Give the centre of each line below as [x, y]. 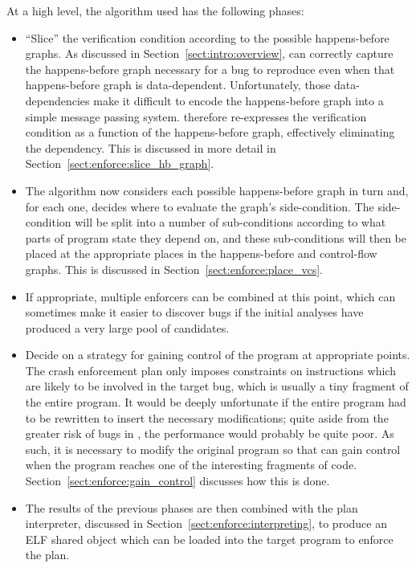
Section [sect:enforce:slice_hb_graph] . [120, 163]
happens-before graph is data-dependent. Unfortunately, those [178, 85]
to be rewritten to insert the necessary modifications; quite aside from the [207, 417]
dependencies [57, 100]
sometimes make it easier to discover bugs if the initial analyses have [194, 312]
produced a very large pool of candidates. [127, 327]
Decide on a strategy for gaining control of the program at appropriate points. [218, 355]
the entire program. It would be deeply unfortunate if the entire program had [216, 402]
